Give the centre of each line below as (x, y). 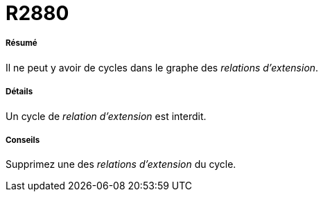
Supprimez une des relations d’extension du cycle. (121, 164)
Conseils (23, 140)
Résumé (21, 43)
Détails (19, 92)
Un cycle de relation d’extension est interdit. (106, 116)
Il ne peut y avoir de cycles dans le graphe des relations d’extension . (162, 67)
